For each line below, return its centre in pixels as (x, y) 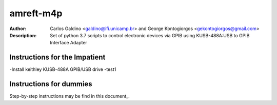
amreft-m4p (36, 13)
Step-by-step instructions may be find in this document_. (70, 96)
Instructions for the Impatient (57, 57)
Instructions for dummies (51, 84)
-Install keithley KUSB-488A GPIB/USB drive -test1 (63, 69)
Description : (23, 35)
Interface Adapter (68, 43)
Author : (18, 29)
